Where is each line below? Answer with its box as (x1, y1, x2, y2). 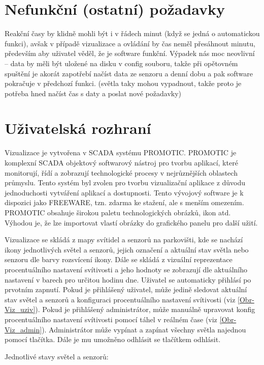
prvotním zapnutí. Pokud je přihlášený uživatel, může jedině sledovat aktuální (5, 284, 247, 295)
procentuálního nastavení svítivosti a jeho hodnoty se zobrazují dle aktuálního (5, 264, 248, 274)
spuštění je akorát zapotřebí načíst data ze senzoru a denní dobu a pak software (5, 68, 253, 78)
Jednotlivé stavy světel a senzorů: (5, 351, 109, 361)
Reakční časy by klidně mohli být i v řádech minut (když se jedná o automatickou (5, 28, 260, 39)
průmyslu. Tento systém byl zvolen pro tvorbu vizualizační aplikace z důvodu (5, 177, 246, 188)
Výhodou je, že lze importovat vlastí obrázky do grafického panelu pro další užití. (5, 217, 258, 228)
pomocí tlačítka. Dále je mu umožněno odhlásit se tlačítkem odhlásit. (5, 334, 221, 345)
